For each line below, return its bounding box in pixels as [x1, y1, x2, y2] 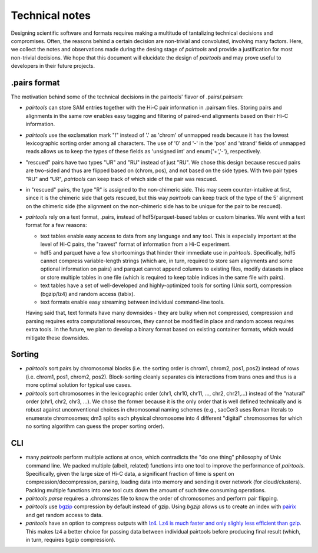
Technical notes [11, 9, 91, 22]
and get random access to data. [25, 511, 103, 518]
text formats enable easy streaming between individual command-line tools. [40, 298, 225, 305]
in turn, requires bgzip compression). [25, 536, 116, 544]
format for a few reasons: [25, 222, 88, 229]
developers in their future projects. [11, 62, 95, 70]
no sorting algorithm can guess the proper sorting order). [25, 423, 165, 430]
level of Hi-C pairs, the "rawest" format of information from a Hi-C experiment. [40, 241, 231, 248]
